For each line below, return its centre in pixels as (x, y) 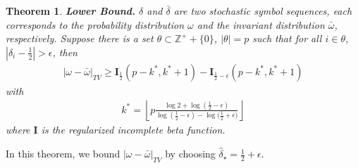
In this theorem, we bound (63, 154)
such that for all (287, 38)
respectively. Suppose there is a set (80, 38)
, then (65, 52)
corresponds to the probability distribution (95, 24)
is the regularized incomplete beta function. (133, 130)
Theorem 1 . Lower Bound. (70, 11)
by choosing (190, 154)
